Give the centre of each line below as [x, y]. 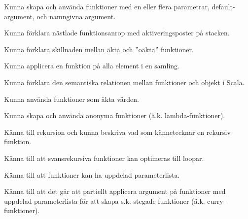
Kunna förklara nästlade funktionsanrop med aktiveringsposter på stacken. [117, 33]
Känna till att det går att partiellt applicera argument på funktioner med [115, 191]
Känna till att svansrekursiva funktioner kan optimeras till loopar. [104, 158]
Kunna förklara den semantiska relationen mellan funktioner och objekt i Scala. [124, 82]
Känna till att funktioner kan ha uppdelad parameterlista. [92, 174]
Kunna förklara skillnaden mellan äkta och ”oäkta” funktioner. [99, 49]
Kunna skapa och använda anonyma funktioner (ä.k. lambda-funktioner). [115, 115]
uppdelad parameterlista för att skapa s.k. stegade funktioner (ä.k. [105, 201]
